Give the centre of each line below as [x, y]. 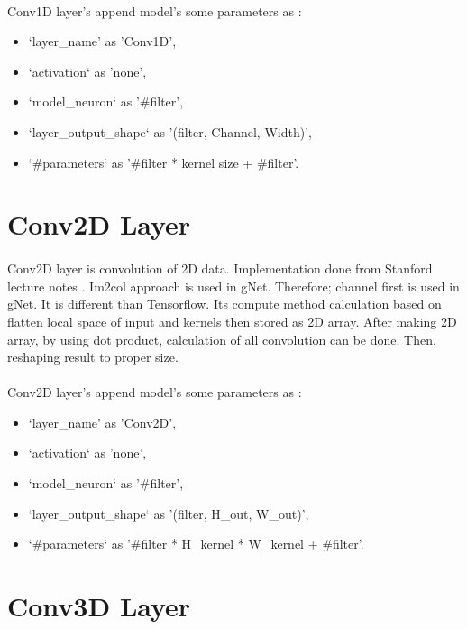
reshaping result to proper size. [93, 357]
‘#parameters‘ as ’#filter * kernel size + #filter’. [164, 162]
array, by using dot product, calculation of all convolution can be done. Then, [222, 339]
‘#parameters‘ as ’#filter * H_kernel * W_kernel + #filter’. [196, 544]
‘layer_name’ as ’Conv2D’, [102, 422]
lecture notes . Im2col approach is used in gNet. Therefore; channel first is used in [233, 286]
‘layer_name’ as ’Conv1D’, [102, 41]
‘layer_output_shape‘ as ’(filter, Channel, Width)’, [170, 131]
